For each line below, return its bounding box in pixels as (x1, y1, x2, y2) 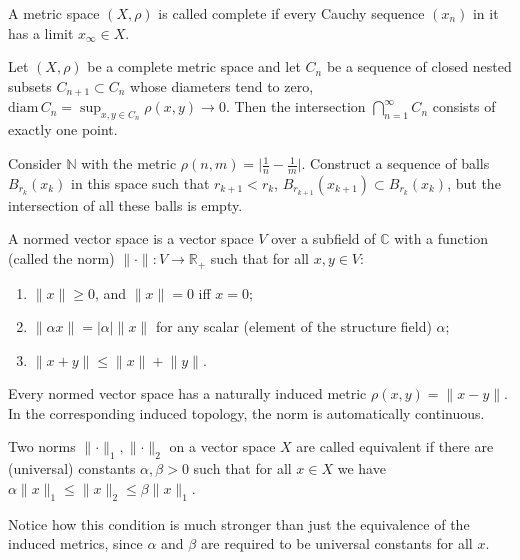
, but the (447, 172, 501, 193)
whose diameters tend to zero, (130, 75, 314, 96)
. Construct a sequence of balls (301, 153, 490, 174)
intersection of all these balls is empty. (8, 194, 243, 215)
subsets (8, 75, 52, 96)
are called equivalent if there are (296, 436, 494, 457)
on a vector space (169, 436, 276, 457)
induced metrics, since (8, 533, 143, 554)
